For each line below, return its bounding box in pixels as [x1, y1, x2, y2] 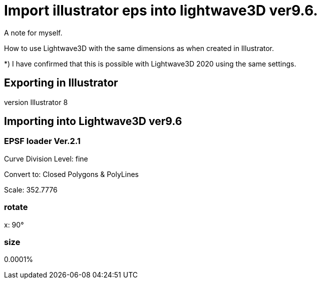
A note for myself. [4, 28, 63, 37]
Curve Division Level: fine [4, 154, 88, 163]
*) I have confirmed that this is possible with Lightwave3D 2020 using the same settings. [4, 59, 296, 68]
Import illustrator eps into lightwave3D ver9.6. [4, 2, 318, 19]
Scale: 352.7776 [4, 185, 58, 194]
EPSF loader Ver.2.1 [4, 136, 81, 146]
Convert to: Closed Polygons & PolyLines [4, 169, 139, 178]
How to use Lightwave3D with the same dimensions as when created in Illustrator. [4, 43, 274, 52]
